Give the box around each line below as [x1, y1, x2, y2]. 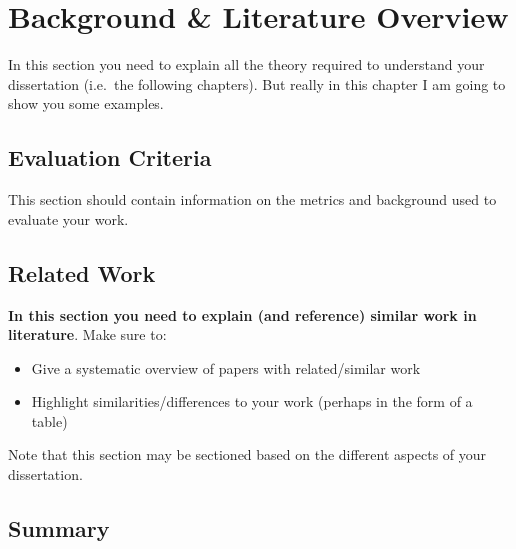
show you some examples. [8, 93, 164, 114]
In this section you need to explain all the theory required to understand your [8, 54, 485, 75]
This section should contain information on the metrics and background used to [8, 189, 497, 210]
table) [31, 410, 68, 431]
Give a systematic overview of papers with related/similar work [31, 357, 421, 378]
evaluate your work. [8, 208, 129, 229]
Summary [8, 513, 110, 544]
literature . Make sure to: [8, 324, 167, 345]
